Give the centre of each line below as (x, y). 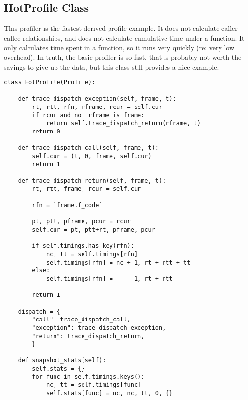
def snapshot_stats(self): (62, 360)
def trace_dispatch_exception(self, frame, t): (97, 99)
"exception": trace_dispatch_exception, (99, 328)
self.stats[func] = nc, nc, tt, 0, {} (109, 393)
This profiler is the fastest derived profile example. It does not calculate (112, 28)
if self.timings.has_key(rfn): (83, 246)
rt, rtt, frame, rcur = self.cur (87, 189)
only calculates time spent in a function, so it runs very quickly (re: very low (119, 47)
